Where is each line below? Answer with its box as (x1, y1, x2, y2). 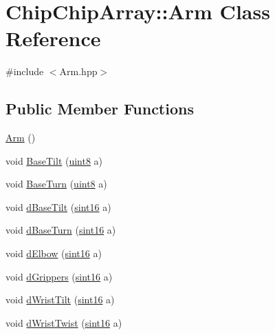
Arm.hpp (59, 64, 98, 79)
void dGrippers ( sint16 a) (5, 269, 113, 283)
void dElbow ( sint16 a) (5, 246, 102, 261)
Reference (5, 24, 101, 52)
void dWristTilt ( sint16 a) (5, 292, 115, 307)
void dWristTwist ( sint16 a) (5, 315, 122, 329)
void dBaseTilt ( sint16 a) (5, 199, 111, 214)
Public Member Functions (5, 98, 194, 119)
